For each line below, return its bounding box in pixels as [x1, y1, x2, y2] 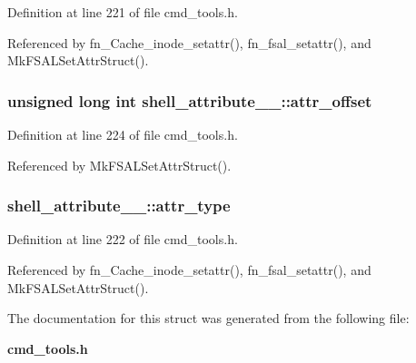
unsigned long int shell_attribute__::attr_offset [7, 89, 372, 112]
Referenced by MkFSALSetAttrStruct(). [7, 155, 232, 174]
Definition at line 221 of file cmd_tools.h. [7, 3, 238, 21]
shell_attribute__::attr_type [7, 194, 231, 217]
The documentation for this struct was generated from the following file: [7, 309, 410, 328]
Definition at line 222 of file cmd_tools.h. [7, 230, 238, 249]
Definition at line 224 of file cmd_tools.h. [7, 125, 238, 143]
